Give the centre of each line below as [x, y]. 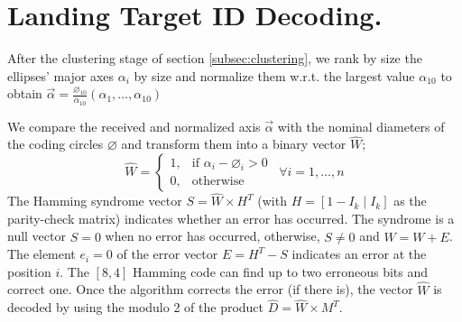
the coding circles [55, 144]
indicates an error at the [359, 254]
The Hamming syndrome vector [95, 201]
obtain [25, 93]
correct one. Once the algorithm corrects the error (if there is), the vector [210, 289]
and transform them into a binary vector [234, 144]
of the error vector [167, 254]
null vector [37, 236]
